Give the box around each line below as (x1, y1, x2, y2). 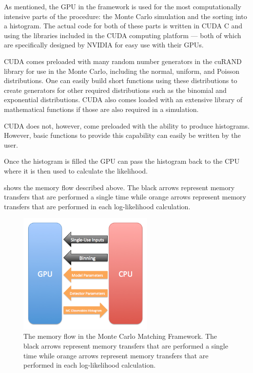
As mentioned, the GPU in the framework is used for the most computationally (4, 1, 241, 11)
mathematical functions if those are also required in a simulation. (4, 104, 199, 114)
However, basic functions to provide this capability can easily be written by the (4, 130, 241, 140)
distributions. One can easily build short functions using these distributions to (4, 75, 237, 86)
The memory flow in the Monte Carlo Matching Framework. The (23, 331, 217, 341)
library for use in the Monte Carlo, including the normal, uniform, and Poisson (4, 66, 239, 76)
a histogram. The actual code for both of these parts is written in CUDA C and (4, 21, 243, 31)
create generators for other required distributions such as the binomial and (4, 85, 227, 95)
